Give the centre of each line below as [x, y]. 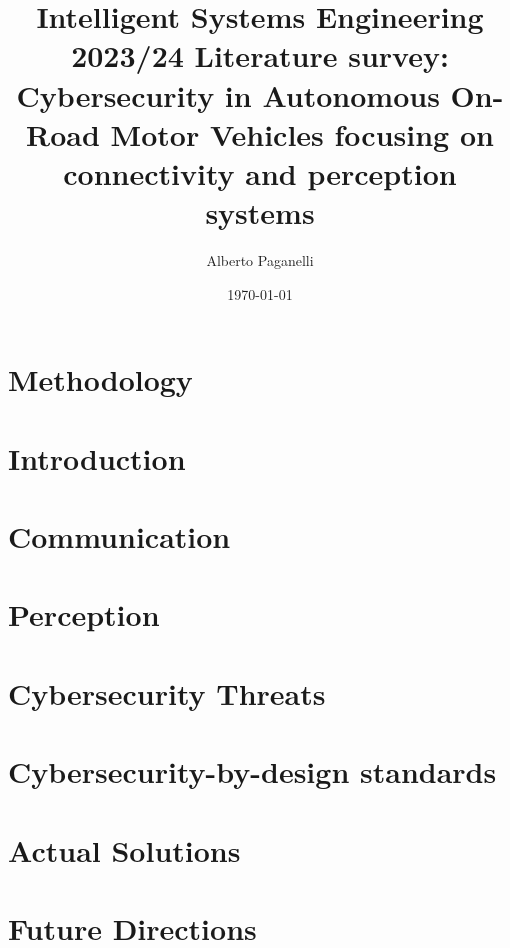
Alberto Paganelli [260, 260]
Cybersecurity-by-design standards [252, 771]
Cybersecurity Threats [167, 692]
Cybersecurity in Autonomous [228, 94]
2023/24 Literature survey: [260, 55]
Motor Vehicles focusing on [302, 133]
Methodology [100, 379]
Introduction [97, 457]
